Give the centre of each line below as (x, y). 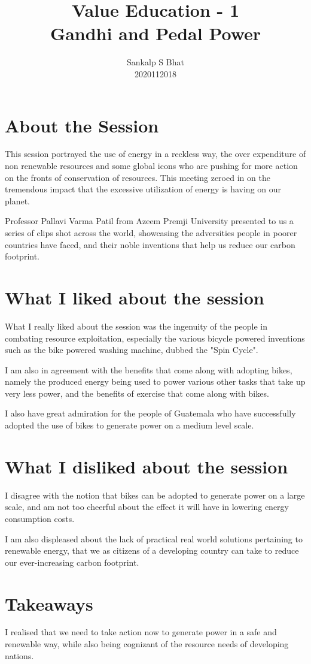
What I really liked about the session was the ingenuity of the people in (136, 326)
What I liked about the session (135, 297)
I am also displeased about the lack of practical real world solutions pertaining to (154, 538)
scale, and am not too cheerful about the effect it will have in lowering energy (147, 507)
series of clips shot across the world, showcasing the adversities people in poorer (151, 233)
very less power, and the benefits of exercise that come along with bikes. (137, 393)
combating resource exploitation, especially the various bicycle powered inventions (155, 338)
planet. (18, 200)
